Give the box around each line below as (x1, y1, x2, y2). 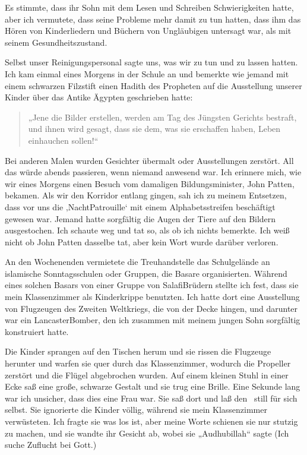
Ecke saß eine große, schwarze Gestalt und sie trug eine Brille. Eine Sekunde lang (5, 380, 300, 393)
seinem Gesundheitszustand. (5, 36, 107, 48)
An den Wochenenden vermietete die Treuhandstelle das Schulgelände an (5, 255, 270, 268)
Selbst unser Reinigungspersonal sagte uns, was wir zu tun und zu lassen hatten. (5, 56, 298, 68)
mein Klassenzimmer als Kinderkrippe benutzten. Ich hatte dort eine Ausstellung (5, 290, 300, 303)
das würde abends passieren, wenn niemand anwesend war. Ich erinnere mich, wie (5, 166, 302, 178)
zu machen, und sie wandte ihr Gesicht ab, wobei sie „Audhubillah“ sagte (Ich (5, 426, 289, 439)
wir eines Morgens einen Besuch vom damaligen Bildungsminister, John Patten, (5, 177, 295, 189)
